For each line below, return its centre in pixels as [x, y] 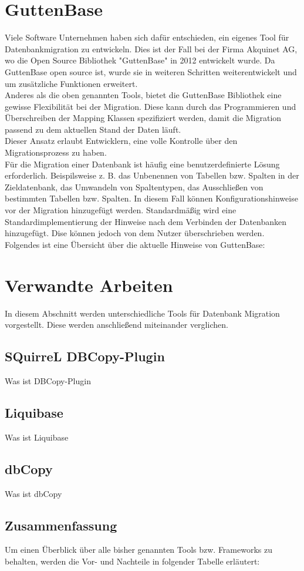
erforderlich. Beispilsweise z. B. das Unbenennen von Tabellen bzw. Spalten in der [152, 175]
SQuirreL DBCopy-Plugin [85, 356]
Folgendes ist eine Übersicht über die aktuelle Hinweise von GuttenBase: [135, 244]
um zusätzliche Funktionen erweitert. [71, 83]
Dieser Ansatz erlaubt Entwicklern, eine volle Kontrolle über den [121, 141]
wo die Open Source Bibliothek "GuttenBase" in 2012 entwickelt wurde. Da [140, 60]
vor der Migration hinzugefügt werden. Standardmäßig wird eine [121, 210]
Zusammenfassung [61, 525]
